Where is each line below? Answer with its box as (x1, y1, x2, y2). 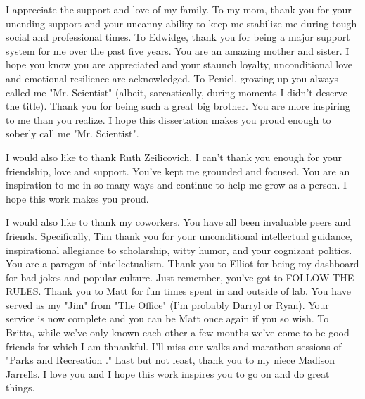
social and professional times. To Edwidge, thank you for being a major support (6, 30, 350, 44)
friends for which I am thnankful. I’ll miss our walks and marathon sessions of (6, 338, 342, 353)
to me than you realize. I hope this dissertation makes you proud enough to (6, 112, 331, 127)
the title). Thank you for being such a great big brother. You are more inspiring (6, 99, 350, 113)
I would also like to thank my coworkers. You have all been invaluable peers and (6, 215, 352, 229)
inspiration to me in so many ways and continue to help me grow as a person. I (6, 177, 347, 192)
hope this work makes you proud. (6, 191, 149, 205)
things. (6, 380, 35, 395)
